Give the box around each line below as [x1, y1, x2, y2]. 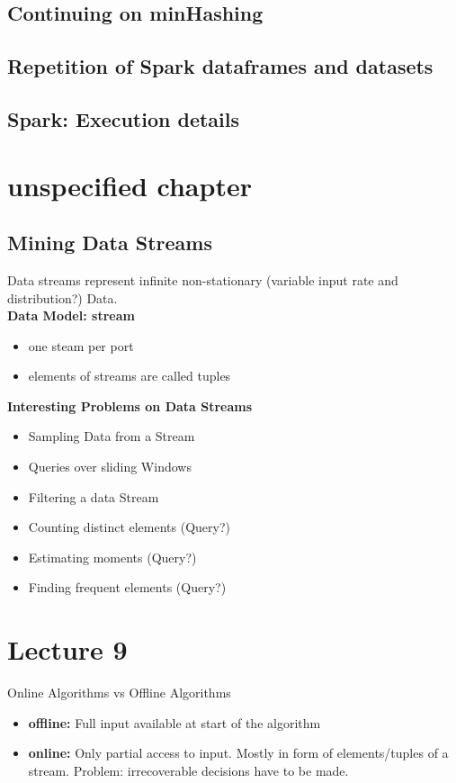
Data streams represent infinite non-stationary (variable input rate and [7, 270, 398, 289]
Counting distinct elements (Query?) [28, 517, 230, 536]
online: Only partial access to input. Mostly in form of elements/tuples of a [28, 743, 449, 762]
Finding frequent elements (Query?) [28, 578, 227, 597]
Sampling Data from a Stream [28, 427, 195, 445]
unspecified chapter [7, 166, 252, 203]
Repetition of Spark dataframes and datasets [7, 52, 434, 80]
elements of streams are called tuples [28, 366, 231, 385]
